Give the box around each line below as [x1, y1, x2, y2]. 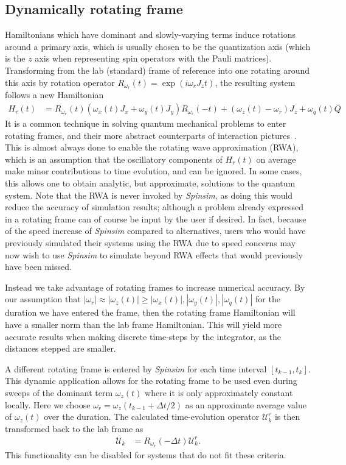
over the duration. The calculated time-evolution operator [44, 410, 260, 423]
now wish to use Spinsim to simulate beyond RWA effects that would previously [5, 248, 303, 261]
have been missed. [5, 260, 72, 273]
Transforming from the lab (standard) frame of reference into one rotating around [5, 63, 310, 76]
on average [256, 152, 296, 165]
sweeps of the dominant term [5, 386, 113, 399]
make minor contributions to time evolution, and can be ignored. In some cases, [5, 165, 302, 177]
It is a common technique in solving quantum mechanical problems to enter [5, 117, 286, 130]
